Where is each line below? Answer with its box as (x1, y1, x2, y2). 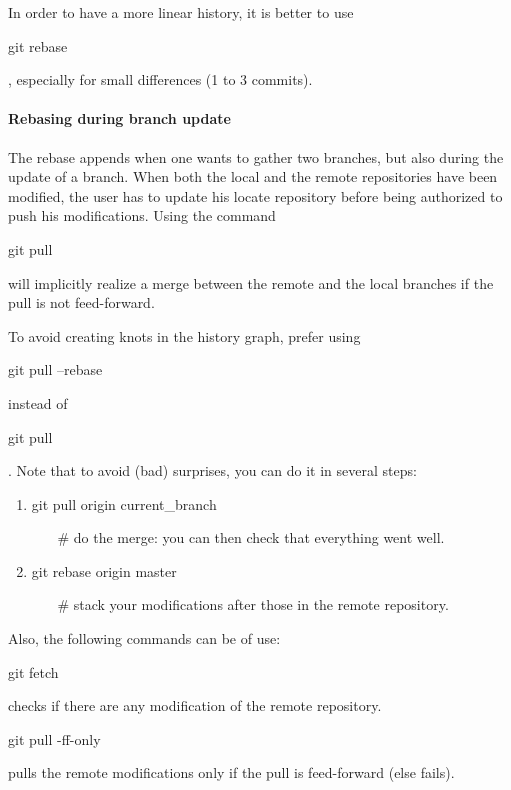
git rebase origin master (31, 560, 177, 581)
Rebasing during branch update (8, 108, 231, 129)
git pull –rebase (8, 359, 103, 380)
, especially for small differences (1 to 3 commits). (8, 69, 313, 90)
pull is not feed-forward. (8, 292, 155, 313)
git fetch (8, 661, 59, 682)
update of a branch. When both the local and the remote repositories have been (8, 166, 498, 187)
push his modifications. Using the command (8, 205, 276, 226)
